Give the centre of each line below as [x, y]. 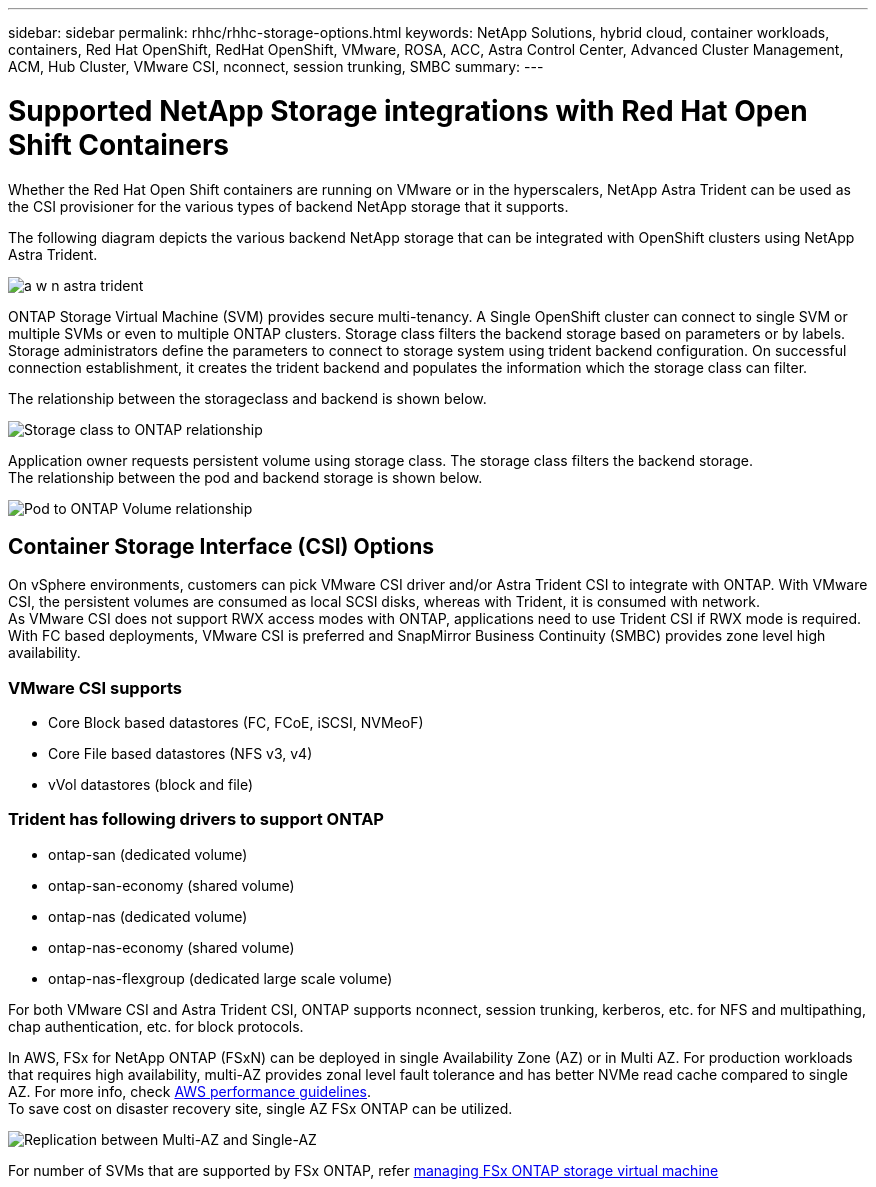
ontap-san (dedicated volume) [148, 854]
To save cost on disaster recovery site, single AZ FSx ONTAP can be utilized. [260, 1108]
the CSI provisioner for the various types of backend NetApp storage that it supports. [288, 206]
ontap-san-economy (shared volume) [171, 885]
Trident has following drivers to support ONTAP [196, 819]
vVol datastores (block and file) [151, 785]
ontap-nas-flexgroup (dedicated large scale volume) [220, 978]
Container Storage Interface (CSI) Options [221, 546]
